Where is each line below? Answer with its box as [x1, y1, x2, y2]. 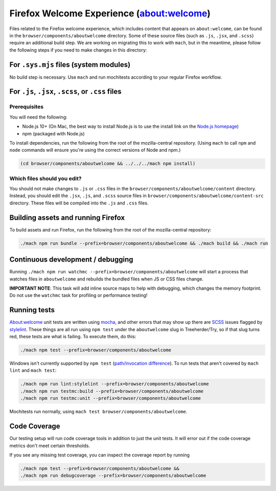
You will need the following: [9, 114, 67, 120]
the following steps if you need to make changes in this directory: [9, 46, 147, 53]
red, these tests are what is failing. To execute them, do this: [9, 334, 136, 340]
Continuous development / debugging [9, 255, 133, 264]
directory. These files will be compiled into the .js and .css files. [9, 200, 149, 206]
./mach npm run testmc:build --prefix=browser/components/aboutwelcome [20, 388, 204, 394]
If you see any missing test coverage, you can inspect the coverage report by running [9, 452, 190, 458]
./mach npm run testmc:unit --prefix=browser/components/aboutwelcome [20, 395, 201, 401]
